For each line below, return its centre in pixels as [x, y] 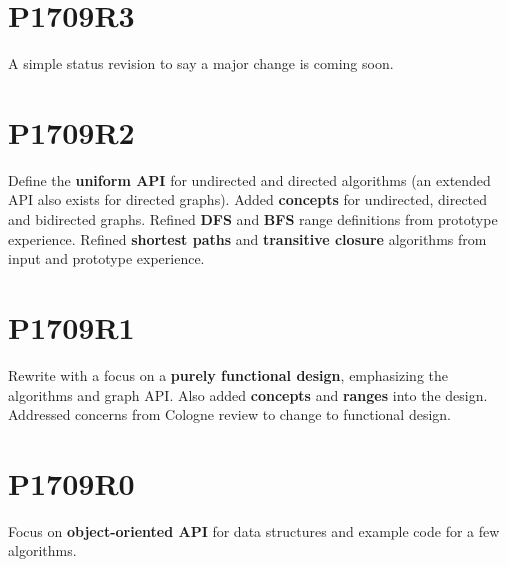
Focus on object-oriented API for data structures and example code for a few [254, 530]
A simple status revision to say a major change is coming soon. [201, 63]
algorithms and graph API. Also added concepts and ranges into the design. [248, 394]
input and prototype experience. [106, 258]
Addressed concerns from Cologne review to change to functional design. [230, 414]
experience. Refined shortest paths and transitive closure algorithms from [247, 238]
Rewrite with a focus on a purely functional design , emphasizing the [228, 374]
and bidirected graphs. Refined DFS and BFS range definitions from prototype [253, 219]
